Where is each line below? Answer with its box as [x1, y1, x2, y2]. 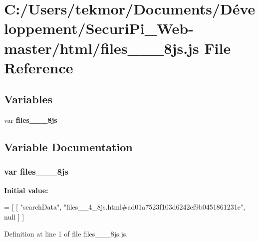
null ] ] [4, 211, 24, 222]
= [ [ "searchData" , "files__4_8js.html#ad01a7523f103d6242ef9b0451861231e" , [4, 202, 246, 212]
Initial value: [4, 185, 48, 195]
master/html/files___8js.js [4, 37, 199, 58]
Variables [4, 91, 53, 107]
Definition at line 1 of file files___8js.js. [4, 228, 128, 239]
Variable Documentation [4, 139, 133, 155]
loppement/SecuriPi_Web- [4, 18, 194, 38]
